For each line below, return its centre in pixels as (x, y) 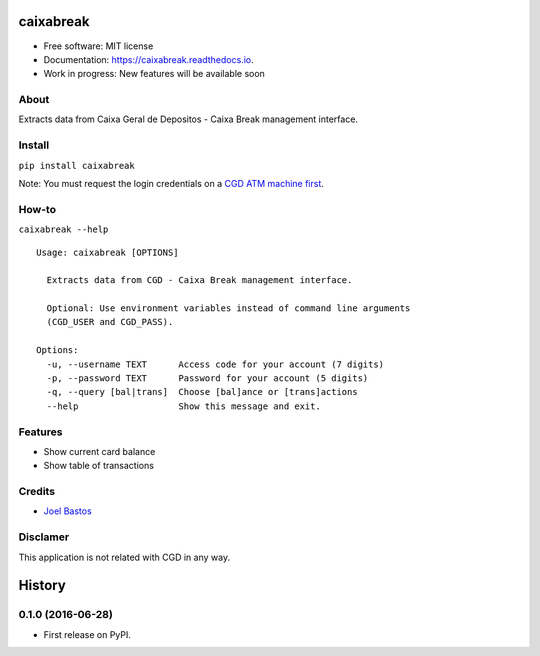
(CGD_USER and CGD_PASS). (110, 322)
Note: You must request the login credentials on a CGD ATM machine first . (171, 183)
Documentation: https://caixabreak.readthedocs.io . (148, 59)
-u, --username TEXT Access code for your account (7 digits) (215, 364)
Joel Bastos (67, 511)
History (42, 585)
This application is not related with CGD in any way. (124, 557)
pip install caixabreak (76, 165)
